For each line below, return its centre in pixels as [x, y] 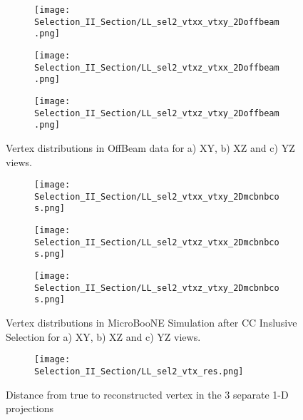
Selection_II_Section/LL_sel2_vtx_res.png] [139, 371]
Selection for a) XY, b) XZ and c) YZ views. [103, 336]
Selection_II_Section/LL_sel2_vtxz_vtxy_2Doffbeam [157, 113]
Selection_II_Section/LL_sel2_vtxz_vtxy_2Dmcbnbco [157, 288]
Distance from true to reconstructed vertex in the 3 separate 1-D [147, 394]
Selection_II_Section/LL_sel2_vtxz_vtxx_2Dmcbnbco [157, 242]
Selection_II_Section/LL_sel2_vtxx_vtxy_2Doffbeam [157, 22]
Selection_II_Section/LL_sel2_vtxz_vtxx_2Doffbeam [157, 67]
